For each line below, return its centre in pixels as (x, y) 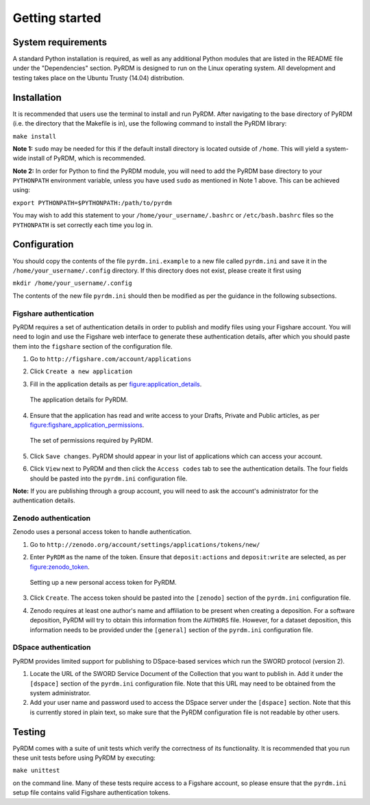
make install (35, 136)
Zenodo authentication (52, 518)
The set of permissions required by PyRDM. (91, 441)
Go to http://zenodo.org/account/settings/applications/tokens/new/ (145, 544)
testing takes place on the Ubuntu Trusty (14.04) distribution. (99, 78)
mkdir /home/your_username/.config (73, 283)
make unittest (36, 771)
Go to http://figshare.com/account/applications (111, 359)
